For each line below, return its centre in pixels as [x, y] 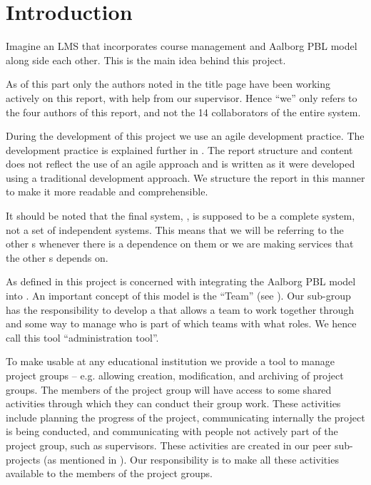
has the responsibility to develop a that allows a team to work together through [180, 309]
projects [23, 459]
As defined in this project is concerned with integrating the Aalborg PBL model [181, 281]
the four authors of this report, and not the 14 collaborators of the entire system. [183, 112]
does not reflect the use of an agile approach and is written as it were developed [181, 164]
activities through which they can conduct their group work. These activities [173, 403]
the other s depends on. [57, 257]
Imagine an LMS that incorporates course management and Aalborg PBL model [182, 46]
